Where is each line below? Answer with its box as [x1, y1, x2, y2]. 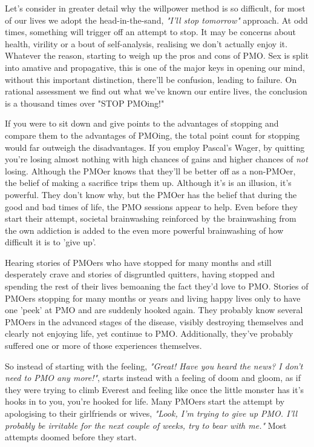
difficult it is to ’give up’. [5, 236, 96, 248]
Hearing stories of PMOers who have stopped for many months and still [5, 256, 272, 268]
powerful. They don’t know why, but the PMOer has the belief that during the [5, 188, 297, 200]
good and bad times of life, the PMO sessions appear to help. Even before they [5, 200, 298, 213]
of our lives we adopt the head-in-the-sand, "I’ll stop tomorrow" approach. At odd [5, 13, 308, 26]
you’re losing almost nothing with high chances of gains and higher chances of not [5, 153, 308, 165]
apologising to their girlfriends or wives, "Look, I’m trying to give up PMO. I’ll [5, 407, 298, 419]
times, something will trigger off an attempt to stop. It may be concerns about [5, 25, 296, 38]
